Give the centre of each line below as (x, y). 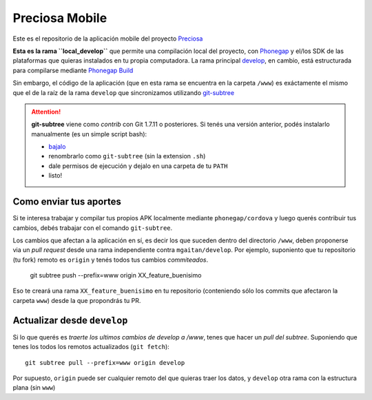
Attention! (46, 112)
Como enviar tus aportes (67, 202)
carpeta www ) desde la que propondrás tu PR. (77, 300)
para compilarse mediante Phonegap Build (73, 70)
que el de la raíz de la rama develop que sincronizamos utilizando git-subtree (123, 92)
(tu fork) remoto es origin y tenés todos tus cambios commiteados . (111, 260)
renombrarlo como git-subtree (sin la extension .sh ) (127, 156)
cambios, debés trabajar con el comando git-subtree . (93, 228)
